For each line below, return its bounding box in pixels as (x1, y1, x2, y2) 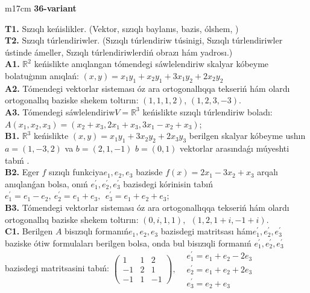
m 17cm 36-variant (5, 2, 77, 14)
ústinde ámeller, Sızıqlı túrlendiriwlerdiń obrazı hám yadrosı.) (5, 45, 233, 58)
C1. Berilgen (5, 225, 53, 237)
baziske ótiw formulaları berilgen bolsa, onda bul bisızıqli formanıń (5, 236, 251, 249)
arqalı (257, 166, 278, 178)
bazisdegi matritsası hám (160, 225, 253, 237)
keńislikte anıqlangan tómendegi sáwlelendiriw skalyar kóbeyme (34, 57, 269, 70)
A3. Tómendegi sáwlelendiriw (5, 105, 115, 118)
